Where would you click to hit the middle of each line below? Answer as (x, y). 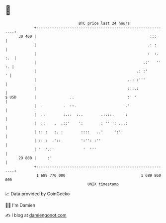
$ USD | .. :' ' (71, 97)
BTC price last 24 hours (104, 23)
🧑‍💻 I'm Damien (20, 205)
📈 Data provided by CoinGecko (38, 194)
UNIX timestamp (103, 184)
